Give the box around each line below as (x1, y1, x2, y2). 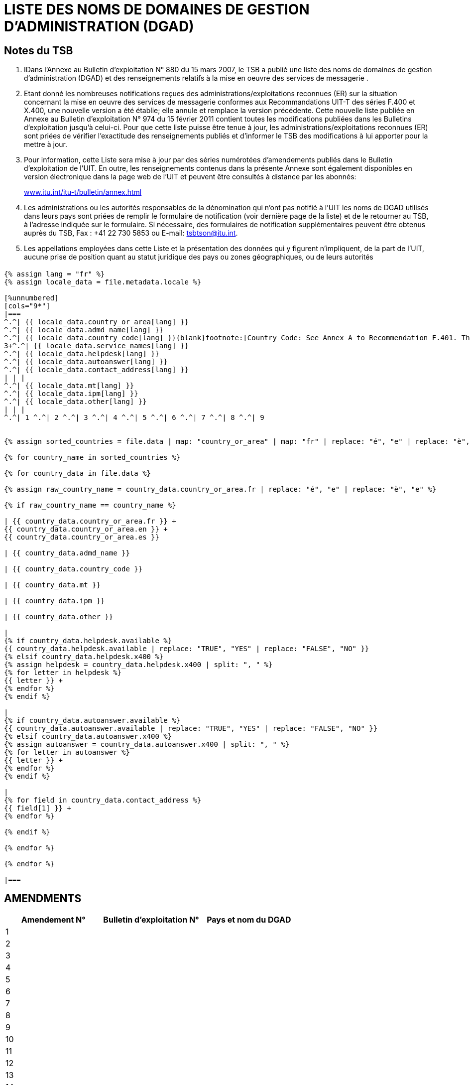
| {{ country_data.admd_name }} (4, 548, 130, 557)
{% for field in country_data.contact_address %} (4, 796, 202, 804)
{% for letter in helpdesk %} (4, 668, 122, 677)
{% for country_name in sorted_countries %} (4, 453, 181, 461)
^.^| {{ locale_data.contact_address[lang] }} (4, 365, 189, 374)
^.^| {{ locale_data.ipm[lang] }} (4, 389, 138, 398)
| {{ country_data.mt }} (4, 580, 101, 589)
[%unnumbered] (4, 293, 59, 302)
